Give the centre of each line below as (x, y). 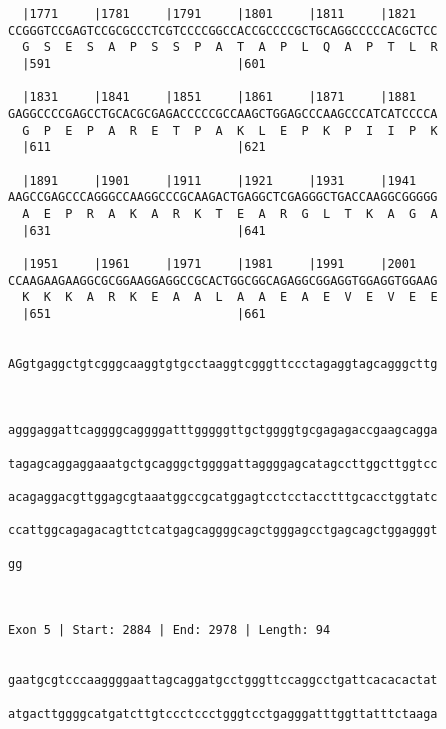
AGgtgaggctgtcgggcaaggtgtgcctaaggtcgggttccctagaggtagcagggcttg (223, 363)
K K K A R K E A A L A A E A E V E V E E (230, 297)
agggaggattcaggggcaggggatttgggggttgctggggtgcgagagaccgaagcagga (223, 430)
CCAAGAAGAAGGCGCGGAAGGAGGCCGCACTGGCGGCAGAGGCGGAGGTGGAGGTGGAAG (223, 280)
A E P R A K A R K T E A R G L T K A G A (230, 213)
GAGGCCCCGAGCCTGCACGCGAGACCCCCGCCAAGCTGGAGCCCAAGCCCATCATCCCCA (223, 113)
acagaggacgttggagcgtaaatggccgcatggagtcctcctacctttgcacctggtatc (223, 497)
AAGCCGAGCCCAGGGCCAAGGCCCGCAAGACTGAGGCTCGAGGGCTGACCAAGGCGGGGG (223, 197)
